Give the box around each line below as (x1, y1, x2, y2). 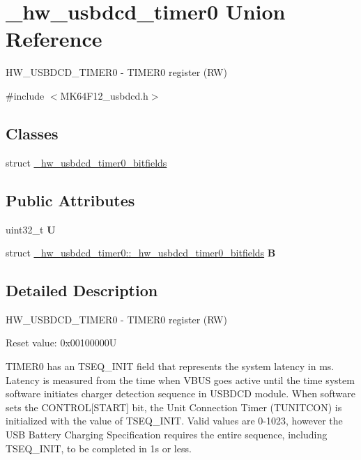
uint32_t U (6, 222, 56, 236)
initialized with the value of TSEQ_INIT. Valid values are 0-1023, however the (6, 413, 343, 428)
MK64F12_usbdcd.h (60, 88, 148, 102)
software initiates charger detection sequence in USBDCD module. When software (6, 386, 355, 401)
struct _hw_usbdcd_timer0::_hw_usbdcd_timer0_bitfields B (6, 245, 276, 260)
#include (6, 88, 45, 102)
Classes (6, 122, 59, 144)
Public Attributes (6, 189, 135, 210)
